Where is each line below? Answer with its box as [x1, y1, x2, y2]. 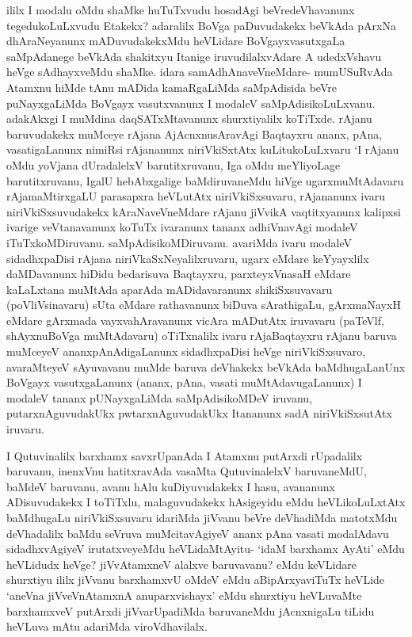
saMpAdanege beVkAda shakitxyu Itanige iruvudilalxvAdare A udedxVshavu [6, 48, 382, 64]
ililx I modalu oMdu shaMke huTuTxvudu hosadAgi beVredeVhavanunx [6, 2, 355, 17]
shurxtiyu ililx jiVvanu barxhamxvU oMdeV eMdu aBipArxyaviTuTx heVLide [6, 571, 385, 588]
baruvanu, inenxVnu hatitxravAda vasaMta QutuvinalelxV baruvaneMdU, [6, 463, 367, 479]
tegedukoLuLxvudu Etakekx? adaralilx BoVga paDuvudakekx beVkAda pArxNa [6, 17, 396, 33]
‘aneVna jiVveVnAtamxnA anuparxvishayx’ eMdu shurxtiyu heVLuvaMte [6, 586, 362, 603]
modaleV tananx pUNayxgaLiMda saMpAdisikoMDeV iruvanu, [6, 389, 313, 406]
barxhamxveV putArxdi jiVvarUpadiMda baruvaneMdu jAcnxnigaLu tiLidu [6, 602, 375, 619]
